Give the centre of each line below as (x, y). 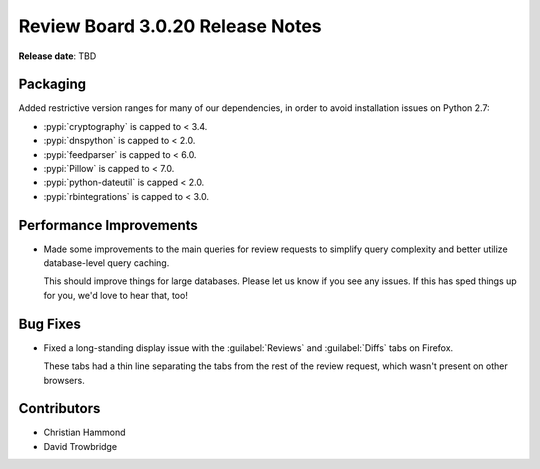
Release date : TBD (57, 56)
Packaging (52, 84)
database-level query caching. (106, 263)
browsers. (64, 380)
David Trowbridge (80, 446)
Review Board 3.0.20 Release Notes (170, 26)
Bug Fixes (50, 323)
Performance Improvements (108, 225)
